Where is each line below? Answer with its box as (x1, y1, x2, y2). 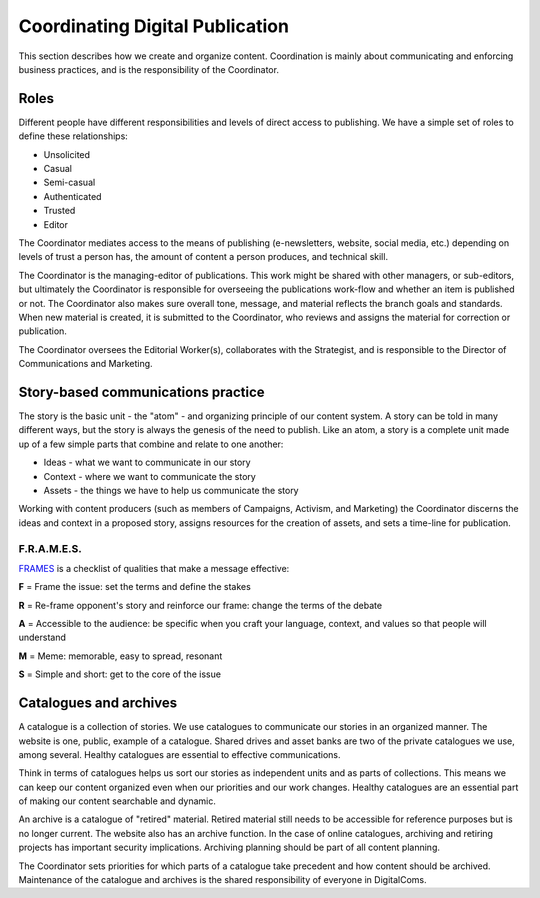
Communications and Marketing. (18, 358, 154, 370)
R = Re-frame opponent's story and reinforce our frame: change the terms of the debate (18, 599, 383, 611)
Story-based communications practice (18, 383, 265, 400)
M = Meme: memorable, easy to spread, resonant (18, 650, 223, 662)
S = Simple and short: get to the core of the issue (18, 668, 222, 680)
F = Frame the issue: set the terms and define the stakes (18, 581, 252, 593)
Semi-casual (43, 176, 96, 189)
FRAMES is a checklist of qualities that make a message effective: (18, 562, 290, 574)
